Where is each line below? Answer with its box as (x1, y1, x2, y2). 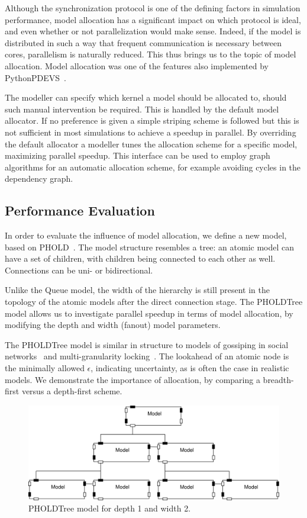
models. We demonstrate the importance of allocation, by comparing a (5, 373, 260, 385)
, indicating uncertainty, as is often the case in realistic (91, 362, 289, 374)
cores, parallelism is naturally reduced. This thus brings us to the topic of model (5, 48, 296, 60)
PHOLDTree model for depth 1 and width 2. (28, 502, 191, 514)
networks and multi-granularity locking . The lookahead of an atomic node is (5, 350, 289, 362)
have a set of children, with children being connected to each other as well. (5, 252, 276, 265)
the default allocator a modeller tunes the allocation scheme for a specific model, (5, 137, 298, 150)
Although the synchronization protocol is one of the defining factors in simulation (5, 2, 300, 14)
